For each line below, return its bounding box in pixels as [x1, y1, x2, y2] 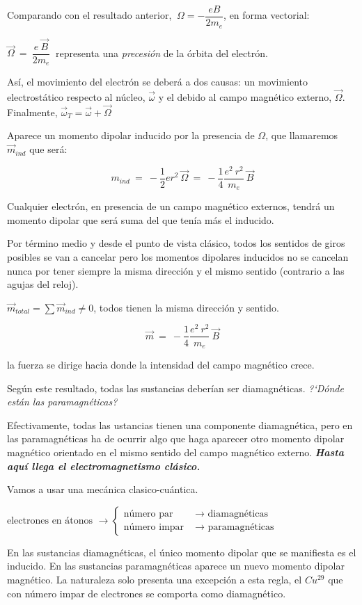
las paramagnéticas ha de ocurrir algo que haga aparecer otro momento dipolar [7, 431, 345, 446]
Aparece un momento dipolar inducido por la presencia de [7, 128, 255, 143]
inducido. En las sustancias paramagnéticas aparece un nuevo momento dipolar [7, 558, 345, 573]
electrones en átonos [7, 515, 93, 526]
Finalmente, [7, 104, 58, 119]
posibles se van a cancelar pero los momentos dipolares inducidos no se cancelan [7, 250, 349, 264]
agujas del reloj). [7, 277, 79, 291]
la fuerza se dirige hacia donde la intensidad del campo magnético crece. [7, 357, 315, 371]
